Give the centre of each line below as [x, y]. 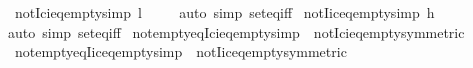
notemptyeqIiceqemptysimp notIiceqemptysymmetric [180, 51]
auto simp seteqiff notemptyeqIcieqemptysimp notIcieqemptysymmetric [236, 31]
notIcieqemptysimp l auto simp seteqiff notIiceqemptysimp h [224, 12]
